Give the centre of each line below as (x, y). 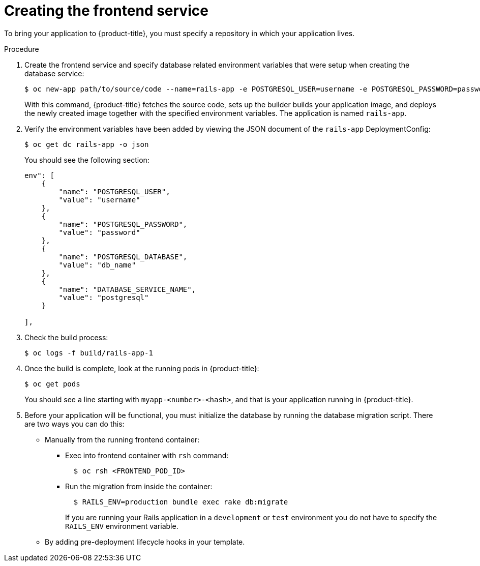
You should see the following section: (87, 160)
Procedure (22, 49)
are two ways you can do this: (74, 424)
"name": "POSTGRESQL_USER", (114, 191)
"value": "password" (99, 232)
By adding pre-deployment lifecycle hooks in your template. (145, 542)
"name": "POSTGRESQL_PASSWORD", (123, 224)
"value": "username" (99, 200)
